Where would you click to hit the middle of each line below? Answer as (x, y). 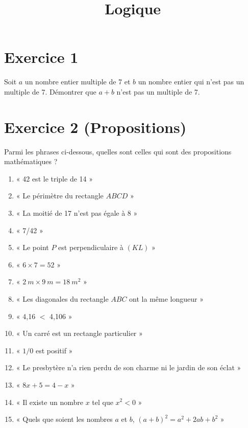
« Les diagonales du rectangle (62, 298)
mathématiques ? (31, 161)
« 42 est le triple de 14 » (55, 178)
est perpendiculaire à (91, 247)
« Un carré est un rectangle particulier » (79, 333)
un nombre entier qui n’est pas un (191, 82)
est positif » (54, 350)
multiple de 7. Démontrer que (50, 91)
